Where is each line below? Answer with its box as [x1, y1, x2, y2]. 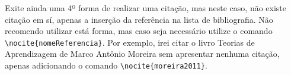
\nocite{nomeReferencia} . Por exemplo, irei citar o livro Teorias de [5, 36, 255, 48]
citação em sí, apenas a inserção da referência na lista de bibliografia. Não [5, 13, 273, 25]
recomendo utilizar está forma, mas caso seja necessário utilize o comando [5, 25, 273, 37]
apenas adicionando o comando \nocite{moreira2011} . [5, 59, 208, 71]
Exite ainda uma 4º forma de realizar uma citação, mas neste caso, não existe [5, 2, 287, 13]
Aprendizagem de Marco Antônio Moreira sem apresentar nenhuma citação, [5, 47, 280, 60]
